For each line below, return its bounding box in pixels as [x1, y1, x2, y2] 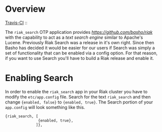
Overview [5, 3, 46, 15]
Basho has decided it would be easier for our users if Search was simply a [5, 45, 155, 51]
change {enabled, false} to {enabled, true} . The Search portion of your [5, 99, 153, 105]
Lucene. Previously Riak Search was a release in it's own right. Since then [5, 39, 155, 45]
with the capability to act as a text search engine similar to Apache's [5, 34, 143, 40]
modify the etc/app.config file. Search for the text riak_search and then [5, 94, 151, 100]
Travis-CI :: [5, 20, 28, 26]
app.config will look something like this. [5, 104, 85, 110]
